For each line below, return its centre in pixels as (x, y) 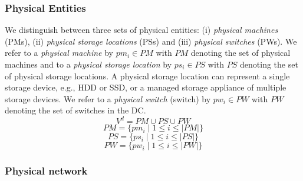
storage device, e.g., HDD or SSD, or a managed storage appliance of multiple (146, 87)
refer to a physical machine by (59, 53)
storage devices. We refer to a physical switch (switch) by (108, 98)
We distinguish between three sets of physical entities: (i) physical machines (141, 30)
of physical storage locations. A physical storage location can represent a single (147, 76)
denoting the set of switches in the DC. (75, 110)
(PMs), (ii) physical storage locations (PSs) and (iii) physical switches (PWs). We (151, 41)
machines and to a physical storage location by (88, 64)
